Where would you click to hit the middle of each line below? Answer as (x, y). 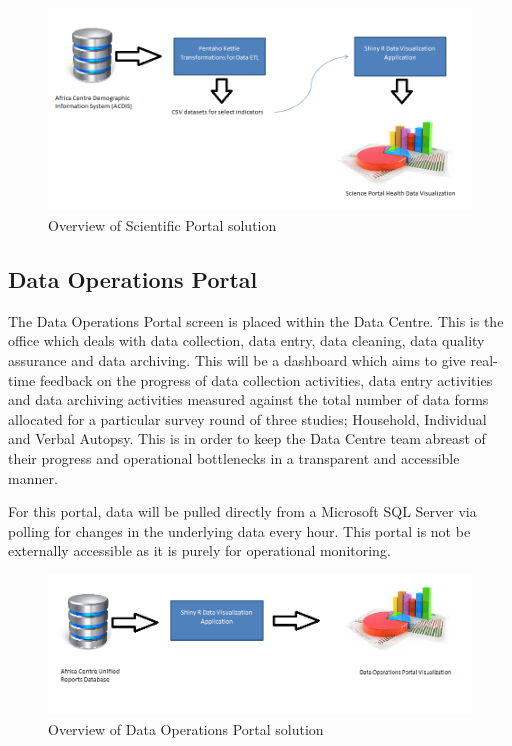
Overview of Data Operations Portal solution (186, 728)
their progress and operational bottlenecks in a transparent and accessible (234, 458)
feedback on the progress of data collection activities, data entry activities (266, 379)
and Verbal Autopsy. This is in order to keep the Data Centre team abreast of (247, 438)
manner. (33, 477)
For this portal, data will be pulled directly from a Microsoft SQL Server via (242, 511)
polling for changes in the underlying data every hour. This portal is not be (239, 530)
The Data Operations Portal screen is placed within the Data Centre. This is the (256, 320)
